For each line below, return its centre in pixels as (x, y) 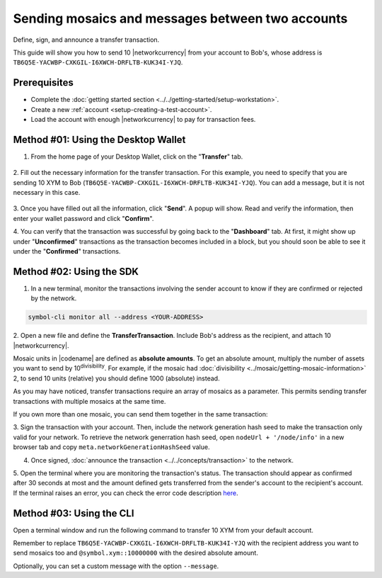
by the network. (54, 298)
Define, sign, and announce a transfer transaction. (86, 40)
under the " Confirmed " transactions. (67, 251)
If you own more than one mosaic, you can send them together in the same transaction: (140, 414)
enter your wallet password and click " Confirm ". (83, 218)
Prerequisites (43, 83)
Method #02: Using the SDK (76, 272)
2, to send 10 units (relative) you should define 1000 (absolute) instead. (116, 378)
